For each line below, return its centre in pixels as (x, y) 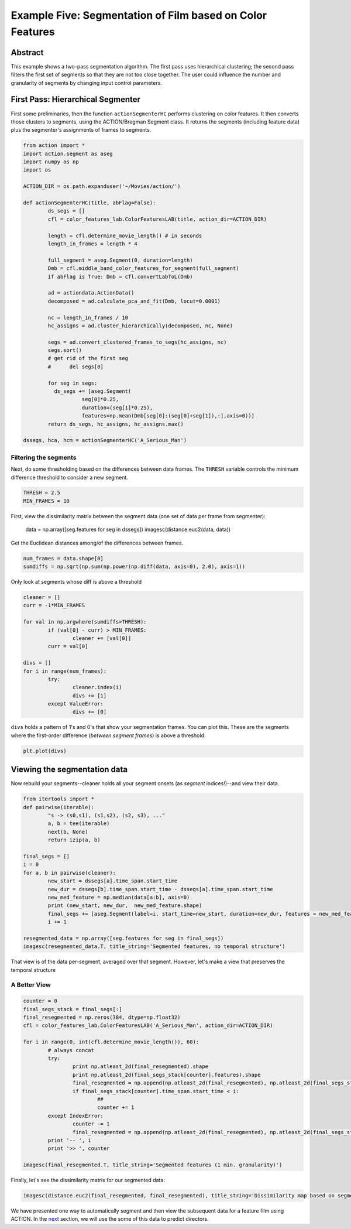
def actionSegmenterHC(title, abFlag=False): (90, 203)
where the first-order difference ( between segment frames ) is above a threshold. (108, 735)
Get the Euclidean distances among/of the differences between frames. (97, 543)
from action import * (54, 146)
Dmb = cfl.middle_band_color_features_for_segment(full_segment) (143, 268)
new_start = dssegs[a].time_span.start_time (113, 881)
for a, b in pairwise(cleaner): (70, 873)
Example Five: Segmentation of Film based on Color (139, 15)
